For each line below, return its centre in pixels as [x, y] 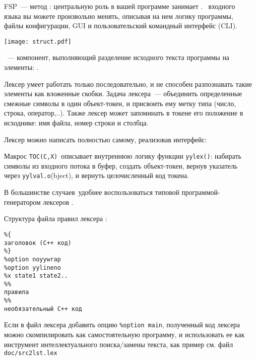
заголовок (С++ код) [38, 243]
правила [17, 292]
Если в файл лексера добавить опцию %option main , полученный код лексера [122, 325]
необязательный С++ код [43, 309]
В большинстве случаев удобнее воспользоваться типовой [92, 192]
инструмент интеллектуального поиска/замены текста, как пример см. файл [119, 344]
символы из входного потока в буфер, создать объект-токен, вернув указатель [121, 165]
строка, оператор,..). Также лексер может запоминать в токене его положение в [124, 113]
